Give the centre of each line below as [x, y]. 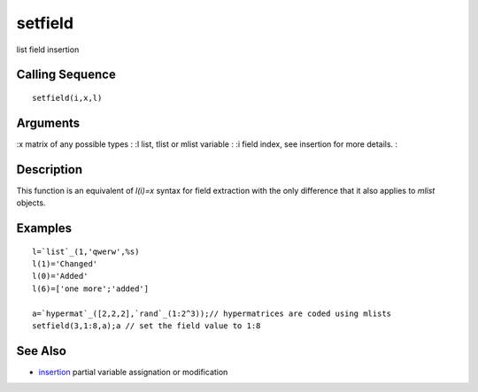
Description [50, 169]
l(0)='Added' [60, 276]
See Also [41, 351]
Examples [44, 228]
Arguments [48, 123]
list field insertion [48, 50]
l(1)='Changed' [65, 264]
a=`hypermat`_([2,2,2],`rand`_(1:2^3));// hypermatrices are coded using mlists [212, 313]
